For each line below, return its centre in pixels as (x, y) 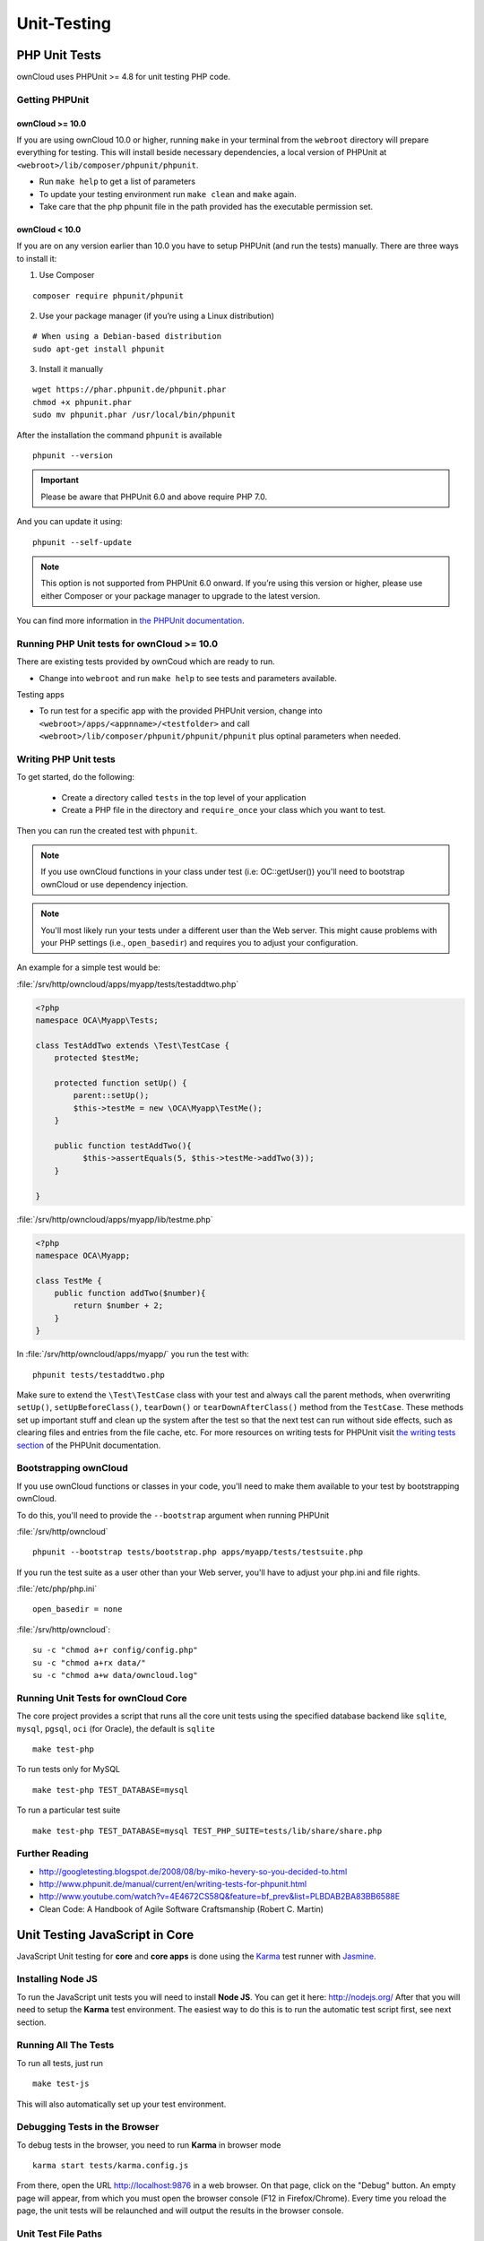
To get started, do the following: (75, 777)
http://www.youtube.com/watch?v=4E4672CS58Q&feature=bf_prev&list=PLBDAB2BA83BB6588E (220, 1897)
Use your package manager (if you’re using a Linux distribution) (157, 316)
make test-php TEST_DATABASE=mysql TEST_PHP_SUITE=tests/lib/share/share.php (207, 1830)
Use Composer (67, 275)
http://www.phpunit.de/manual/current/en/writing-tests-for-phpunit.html (173, 1884)
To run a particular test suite (69, 1810)
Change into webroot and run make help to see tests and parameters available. (188, 678)
